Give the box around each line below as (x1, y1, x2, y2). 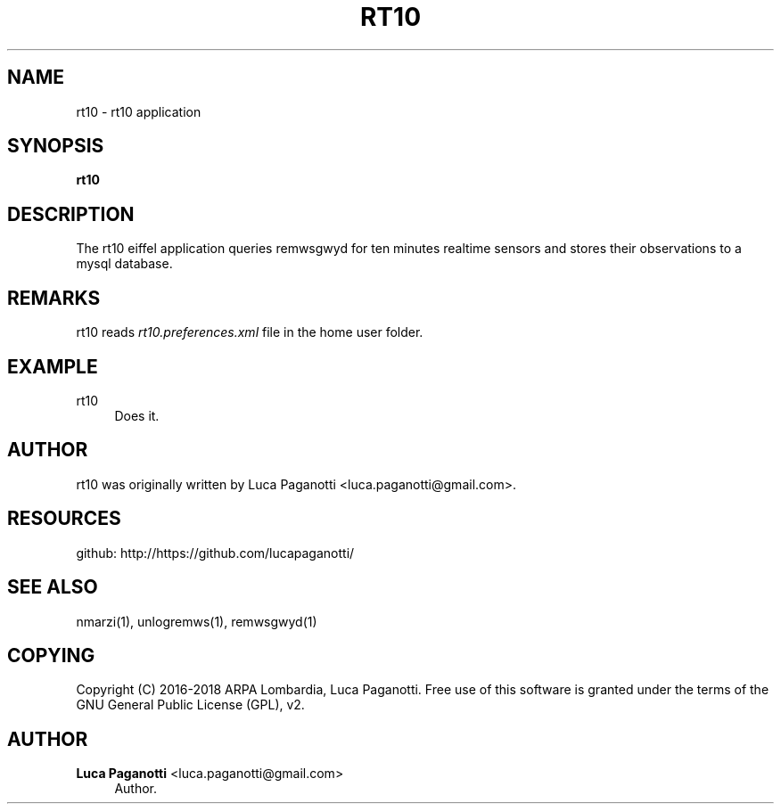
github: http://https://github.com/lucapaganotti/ (76, 545, 355, 561)
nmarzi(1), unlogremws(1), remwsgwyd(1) (76, 613, 317, 629)
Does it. (114, 407, 160, 423)
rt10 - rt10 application (76, 103, 201, 119)
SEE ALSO (7, 576, 98, 599)
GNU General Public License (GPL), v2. (76, 697, 305, 713)
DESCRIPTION (7, 202, 135, 225)
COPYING (7, 643, 95, 667)
